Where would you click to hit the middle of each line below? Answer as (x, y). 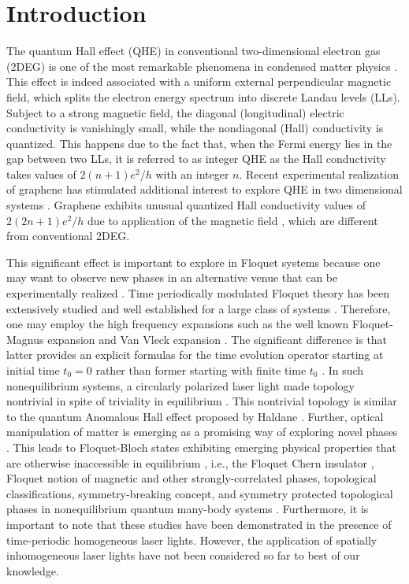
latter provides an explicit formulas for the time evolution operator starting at (195, 355)
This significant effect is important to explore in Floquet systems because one (193, 262)
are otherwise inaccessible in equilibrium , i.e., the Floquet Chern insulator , (190, 462)
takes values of (41, 174)
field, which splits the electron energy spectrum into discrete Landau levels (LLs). (203, 96)
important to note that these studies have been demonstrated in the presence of (199, 524)
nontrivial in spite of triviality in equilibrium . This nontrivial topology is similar (202, 401)
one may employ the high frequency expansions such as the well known (178, 324)
